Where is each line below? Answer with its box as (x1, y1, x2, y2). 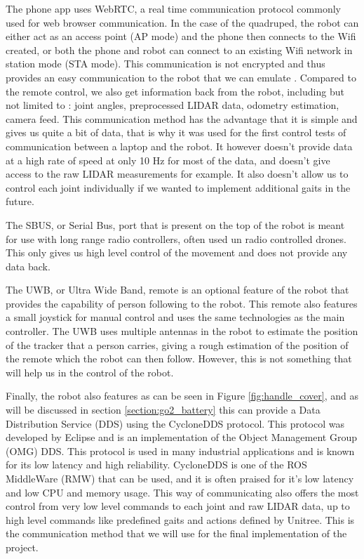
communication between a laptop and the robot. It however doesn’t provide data (6, 138, 353, 153)
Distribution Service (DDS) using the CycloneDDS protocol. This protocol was (6, 416, 344, 430)
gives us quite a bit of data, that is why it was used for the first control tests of (6, 125, 346, 140)
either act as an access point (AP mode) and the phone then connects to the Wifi (6, 29, 356, 44)
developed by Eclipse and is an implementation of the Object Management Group (6, 430, 358, 445)
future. (6, 194, 34, 209)
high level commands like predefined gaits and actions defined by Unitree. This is (6, 512, 355, 527)
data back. (6, 258, 50, 273)
